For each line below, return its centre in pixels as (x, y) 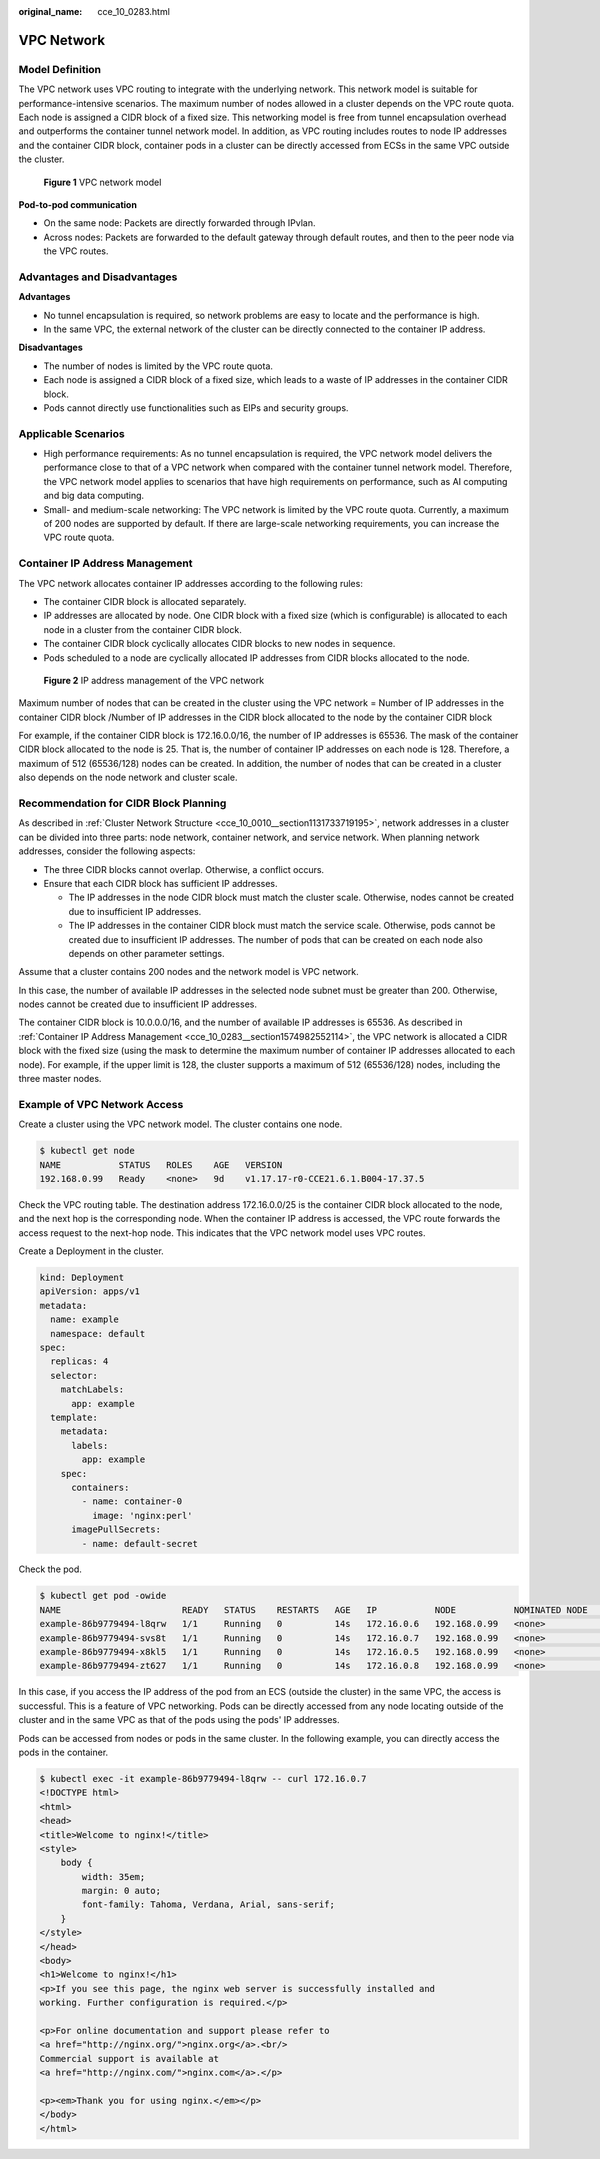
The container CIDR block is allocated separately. (145, 601)
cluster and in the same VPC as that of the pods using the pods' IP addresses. (179, 1720)
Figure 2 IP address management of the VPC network (154, 680)
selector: (74, 1375)
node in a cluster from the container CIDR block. (142, 629)
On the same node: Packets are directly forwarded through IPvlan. (179, 223)
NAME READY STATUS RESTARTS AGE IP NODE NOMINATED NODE (314, 1609)
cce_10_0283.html (133, 11)
